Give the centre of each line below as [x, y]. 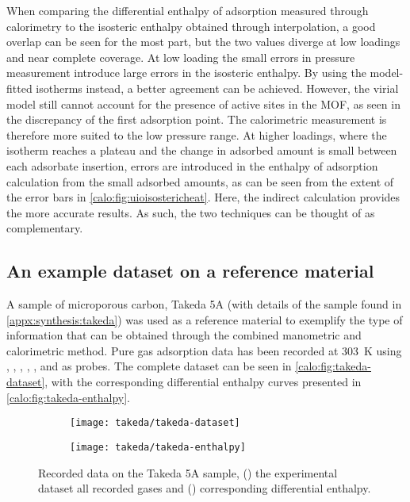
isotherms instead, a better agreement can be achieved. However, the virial [217, 88]
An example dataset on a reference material [190, 271]
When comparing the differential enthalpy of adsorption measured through [188, 10]
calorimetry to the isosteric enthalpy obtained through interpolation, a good [191, 26]
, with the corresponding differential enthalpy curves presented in [203, 382]
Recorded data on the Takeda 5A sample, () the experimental [188, 472]
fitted [19, 88]
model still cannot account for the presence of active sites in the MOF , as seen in [203, 103]
